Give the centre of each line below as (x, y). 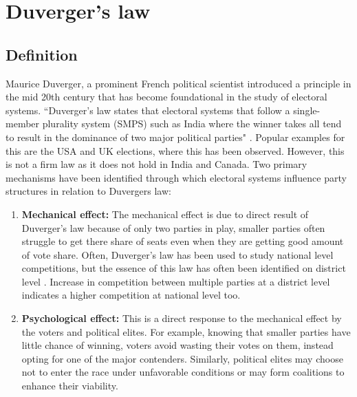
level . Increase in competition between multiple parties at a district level (176, 281)
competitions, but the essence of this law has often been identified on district (184, 268)
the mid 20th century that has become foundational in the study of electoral (166, 97)
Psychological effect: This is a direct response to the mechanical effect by (182, 318)
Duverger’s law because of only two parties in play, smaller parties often (173, 227)
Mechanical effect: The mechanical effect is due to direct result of (165, 214)
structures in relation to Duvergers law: (88, 191)
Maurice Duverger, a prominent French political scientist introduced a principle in (178, 83)
